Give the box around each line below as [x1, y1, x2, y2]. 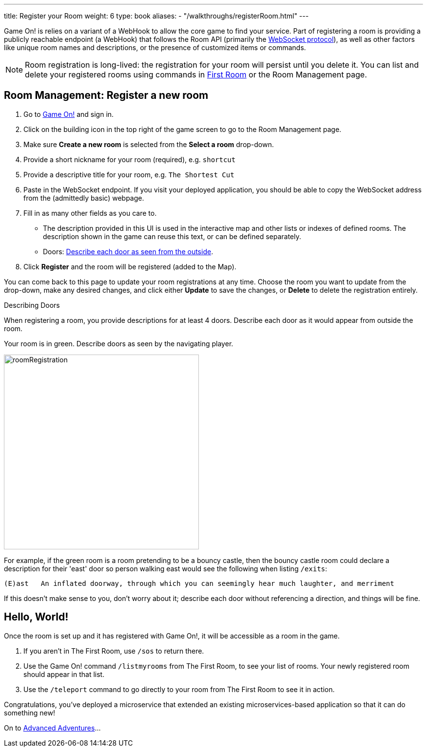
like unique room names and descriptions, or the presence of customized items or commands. [4, 43, 306, 52]
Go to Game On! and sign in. [23, 110, 114, 118]
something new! [4, 708, 55, 717]
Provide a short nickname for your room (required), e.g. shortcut [23, 155, 236, 164]
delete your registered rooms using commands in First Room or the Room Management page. [25, 70, 367, 79]
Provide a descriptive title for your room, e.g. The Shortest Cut [23, 170, 234, 179]
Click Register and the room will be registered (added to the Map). [23, 262, 236, 271]
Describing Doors [4, 300, 60, 309]
